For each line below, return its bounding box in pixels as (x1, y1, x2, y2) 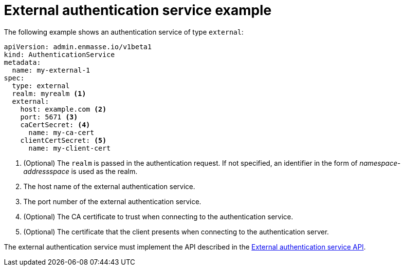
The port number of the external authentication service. (23, 197, 202, 206)
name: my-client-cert (28, 144, 111, 152)
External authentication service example (4, 2, 272, 19)
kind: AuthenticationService (4, 50, 115, 58)
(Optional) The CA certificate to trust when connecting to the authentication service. (23, 212, 293, 221)
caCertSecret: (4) (20, 120, 91, 129)
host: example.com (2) (20, 105, 107, 113)
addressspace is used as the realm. (23, 167, 138, 175)
